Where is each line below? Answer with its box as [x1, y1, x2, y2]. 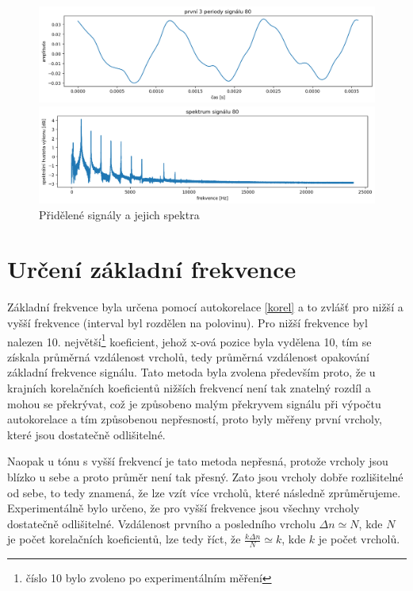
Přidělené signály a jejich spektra [39, 206, 200, 222]
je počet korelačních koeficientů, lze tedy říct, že [7, 531, 241, 547]
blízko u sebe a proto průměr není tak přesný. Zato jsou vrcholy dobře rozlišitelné [7, 468, 403, 485]
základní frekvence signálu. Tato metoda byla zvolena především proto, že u [7, 364, 376, 380]
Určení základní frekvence [7, 253, 296, 285]
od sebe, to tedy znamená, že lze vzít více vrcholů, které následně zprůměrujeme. [7, 484, 401, 500]
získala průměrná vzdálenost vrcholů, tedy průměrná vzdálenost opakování [7, 348, 370, 365]
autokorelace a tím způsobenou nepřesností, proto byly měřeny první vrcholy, [7, 411, 383, 427]
